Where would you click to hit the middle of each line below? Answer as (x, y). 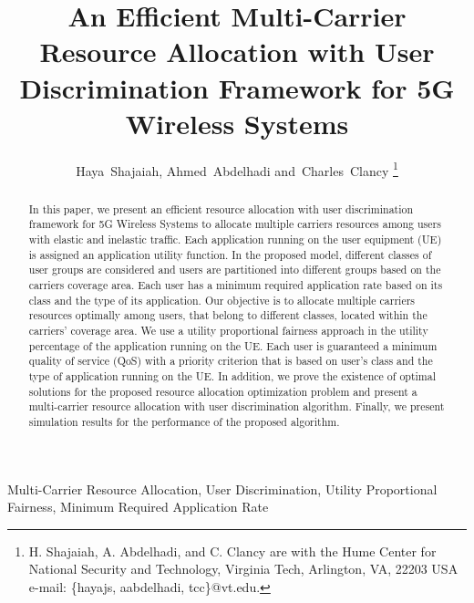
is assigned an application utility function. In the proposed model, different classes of (230, 254)
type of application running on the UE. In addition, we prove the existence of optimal (232, 375)
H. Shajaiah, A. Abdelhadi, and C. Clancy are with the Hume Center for (232, 551)
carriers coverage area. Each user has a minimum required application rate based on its (236, 285)
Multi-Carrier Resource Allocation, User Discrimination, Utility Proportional (222, 489)
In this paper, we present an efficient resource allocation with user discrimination (221, 208)
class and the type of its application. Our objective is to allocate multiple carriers (222, 300)
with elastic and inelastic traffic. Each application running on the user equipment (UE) (235, 239)
